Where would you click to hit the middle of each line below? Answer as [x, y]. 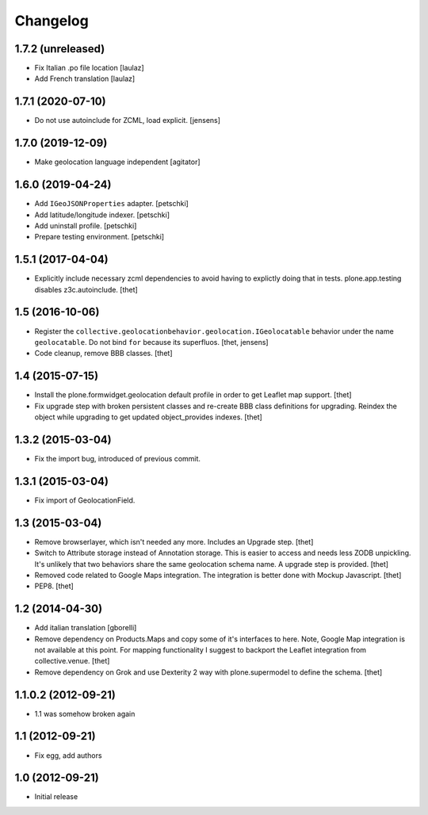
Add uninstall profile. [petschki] [86, 225]
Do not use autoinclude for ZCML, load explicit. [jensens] [128, 121]
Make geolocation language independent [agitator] [118, 162]
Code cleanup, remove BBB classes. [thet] [103, 354]
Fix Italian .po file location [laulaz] [89, 68]
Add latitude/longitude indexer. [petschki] [102, 215]
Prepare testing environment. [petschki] [99, 237]
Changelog [52, 21]
